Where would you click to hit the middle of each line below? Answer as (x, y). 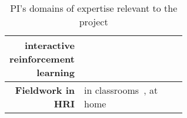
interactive (49, 45)
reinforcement (42, 59)
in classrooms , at (121, 90)
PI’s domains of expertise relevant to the (94, 8)
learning (56, 72)
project (93, 22)
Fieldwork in (45, 90)
